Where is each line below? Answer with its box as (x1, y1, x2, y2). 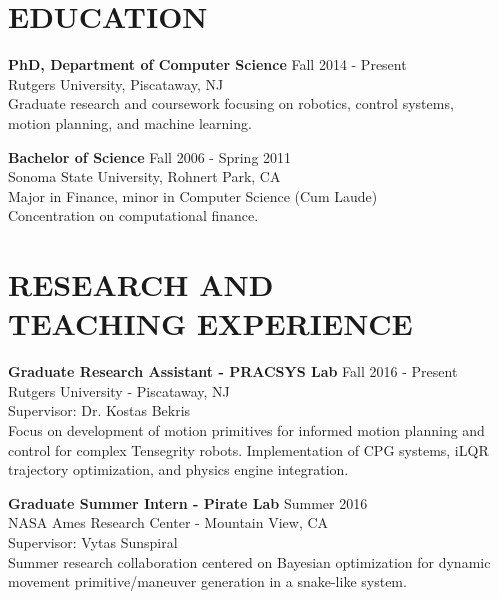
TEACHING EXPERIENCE (8, 303, 413, 344)
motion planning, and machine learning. (8, 112, 252, 133)
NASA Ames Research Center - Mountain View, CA (8, 512, 329, 533)
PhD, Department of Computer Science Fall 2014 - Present (8, 54, 407, 75)
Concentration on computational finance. (8, 205, 259, 226)
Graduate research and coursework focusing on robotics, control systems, (8, 93, 454, 114)
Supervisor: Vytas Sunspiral (8, 531, 178, 552)
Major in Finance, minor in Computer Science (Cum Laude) (8, 185, 378, 206)
